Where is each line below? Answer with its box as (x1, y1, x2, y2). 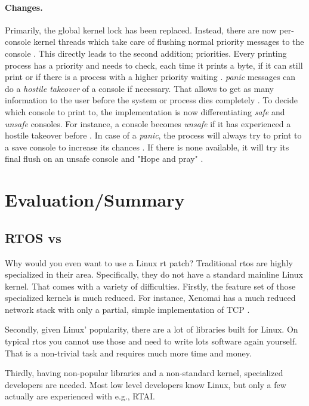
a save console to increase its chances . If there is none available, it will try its (5, 140, 289, 153)
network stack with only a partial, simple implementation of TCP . (5, 303, 250, 315)
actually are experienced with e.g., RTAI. (5, 390, 155, 402)
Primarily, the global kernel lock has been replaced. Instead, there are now (5, 23, 277, 36)
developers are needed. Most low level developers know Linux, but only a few (5, 378, 286, 390)
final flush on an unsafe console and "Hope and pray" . (5, 152, 203, 165)
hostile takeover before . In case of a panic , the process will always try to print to (5, 129, 302, 142)
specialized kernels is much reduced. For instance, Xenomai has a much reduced (5, 291, 296, 304)
